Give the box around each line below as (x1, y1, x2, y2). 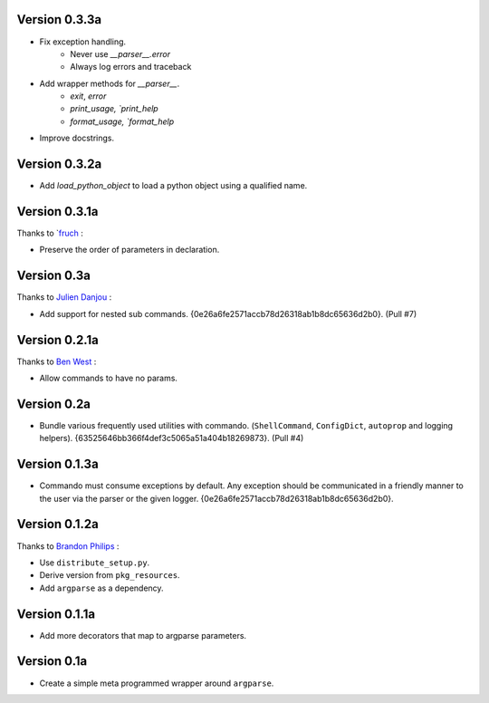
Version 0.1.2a (16, 516, 99, 532)
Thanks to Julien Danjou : (16, 292, 112, 303)
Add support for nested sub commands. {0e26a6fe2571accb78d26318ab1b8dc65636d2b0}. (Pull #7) (39, 308, 417, 319)
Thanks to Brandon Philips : (16, 540, 120, 552)
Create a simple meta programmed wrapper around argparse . (39, 678, 274, 689)
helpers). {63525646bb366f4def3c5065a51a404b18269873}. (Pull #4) (39, 433, 304, 444)
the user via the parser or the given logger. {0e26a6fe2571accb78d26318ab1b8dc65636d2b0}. (39, 493, 394, 504)
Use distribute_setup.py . (39, 557, 150, 568)
